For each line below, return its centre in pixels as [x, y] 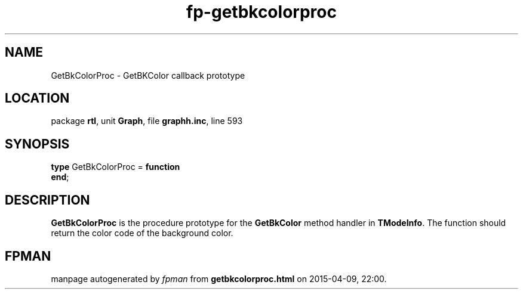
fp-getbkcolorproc [261, 12]
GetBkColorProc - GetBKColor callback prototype [148, 75]
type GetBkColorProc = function [116, 167]
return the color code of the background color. [142, 233]
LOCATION [37, 98]
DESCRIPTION [47, 200]
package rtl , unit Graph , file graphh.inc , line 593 [147, 121]
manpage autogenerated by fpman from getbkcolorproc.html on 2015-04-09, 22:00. [219, 278]
